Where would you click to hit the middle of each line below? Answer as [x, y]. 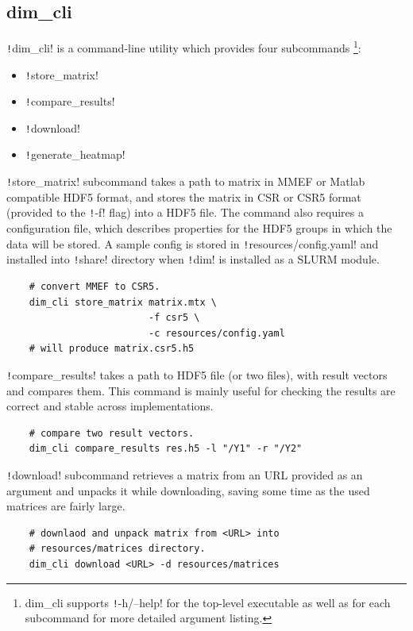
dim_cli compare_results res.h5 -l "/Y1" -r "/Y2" [166, 449]
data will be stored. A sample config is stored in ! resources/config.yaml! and [193, 243]
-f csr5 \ [174, 318]
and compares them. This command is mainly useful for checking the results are [201, 390]
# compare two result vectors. [112, 433]
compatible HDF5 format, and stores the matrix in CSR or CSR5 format [184, 196]
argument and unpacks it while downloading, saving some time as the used [188, 490]
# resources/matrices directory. [117, 549]
